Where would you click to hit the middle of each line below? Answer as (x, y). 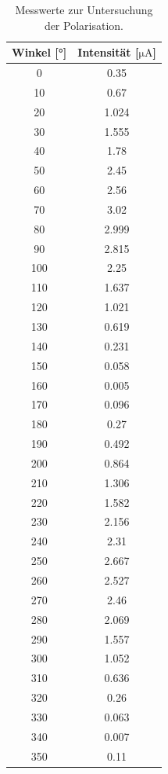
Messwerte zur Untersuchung (84, 9)
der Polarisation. (84, 25)
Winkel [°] (39, 52)
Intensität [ (108, 52)
